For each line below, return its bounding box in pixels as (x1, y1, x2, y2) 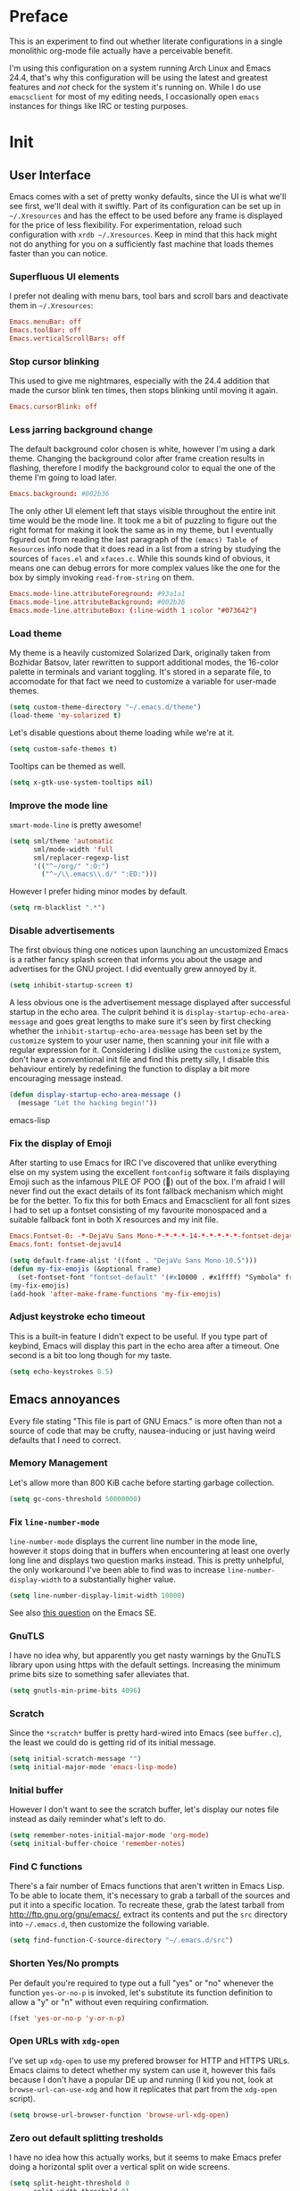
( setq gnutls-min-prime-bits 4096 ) (9, 1686, 142, 1695)
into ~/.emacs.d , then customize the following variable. (9, 1918, 210, 1929)
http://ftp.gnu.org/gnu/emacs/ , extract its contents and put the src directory (9, 1910, 288, 1920)
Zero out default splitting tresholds (9, 2131, 163, 2144)
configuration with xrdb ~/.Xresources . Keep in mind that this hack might (9, 229, 278, 239)
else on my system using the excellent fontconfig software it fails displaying (9, 1167, 290, 1178)
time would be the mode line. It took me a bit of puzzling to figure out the (9, 516, 278, 526)
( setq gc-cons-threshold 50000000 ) (9, 1494, 142, 1503)
